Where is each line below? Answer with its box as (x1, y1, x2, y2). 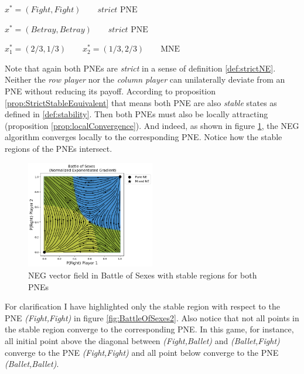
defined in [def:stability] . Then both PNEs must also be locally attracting (5, 108, 268, 120)
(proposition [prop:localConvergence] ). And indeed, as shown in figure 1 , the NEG (5, 119, 299, 131)
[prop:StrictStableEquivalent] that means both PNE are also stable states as (5, 96, 277, 108)
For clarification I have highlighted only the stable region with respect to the (5, 300, 280, 312)
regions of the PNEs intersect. (5, 142, 112, 154)
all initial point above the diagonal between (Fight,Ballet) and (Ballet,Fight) (5, 334, 280, 346)
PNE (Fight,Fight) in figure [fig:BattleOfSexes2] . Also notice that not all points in (5, 311, 299, 324)
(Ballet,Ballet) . (5, 358, 59, 370)
